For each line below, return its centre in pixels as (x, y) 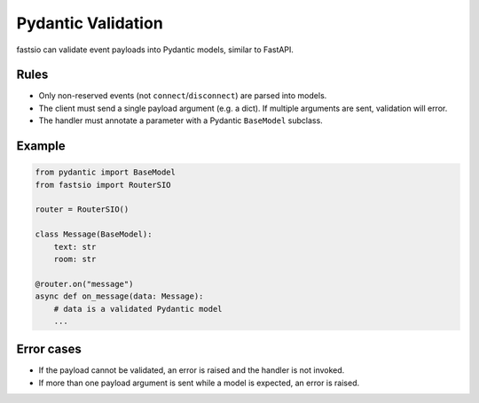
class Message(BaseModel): (94, 234)
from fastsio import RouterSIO (103, 185)
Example (41, 146)
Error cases (49, 349)
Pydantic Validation (90, 23)
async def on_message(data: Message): (119, 296)
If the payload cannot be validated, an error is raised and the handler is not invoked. (192, 370)
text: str (75, 247)
